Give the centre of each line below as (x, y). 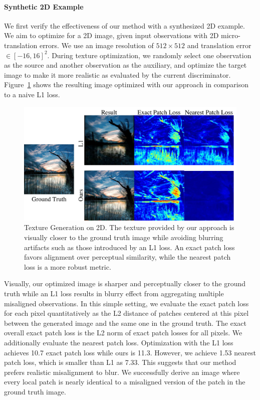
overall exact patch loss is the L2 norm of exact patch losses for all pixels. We (123, 333)
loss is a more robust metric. (68, 266)
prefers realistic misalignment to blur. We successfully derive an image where (122, 372)
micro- (231, 35)
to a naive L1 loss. (32, 94)
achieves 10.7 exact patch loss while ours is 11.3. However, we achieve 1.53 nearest (130, 352)
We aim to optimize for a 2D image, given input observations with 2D (111, 35)
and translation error (219, 45)
